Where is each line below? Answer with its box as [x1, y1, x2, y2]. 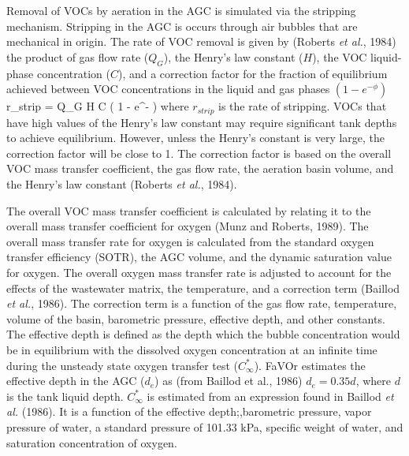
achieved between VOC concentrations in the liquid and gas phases [6, 80, 330, 97]
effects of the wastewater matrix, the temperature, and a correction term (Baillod [6, 279, 400, 296]
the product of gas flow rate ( [6, 48, 149, 65]
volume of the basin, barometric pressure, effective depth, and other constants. [6, 310, 385, 327]
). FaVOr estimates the [254, 357, 366, 373]
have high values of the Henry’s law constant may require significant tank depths [6, 114, 397, 130]
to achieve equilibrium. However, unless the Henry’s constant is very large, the [6, 129, 385, 146]
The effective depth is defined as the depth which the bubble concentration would [6, 326, 400, 342]
